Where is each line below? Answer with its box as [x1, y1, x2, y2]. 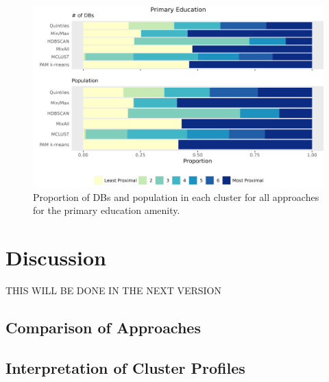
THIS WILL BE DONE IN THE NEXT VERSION [5, 283, 221, 297]
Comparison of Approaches [5, 316, 201, 337]
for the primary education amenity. [33, 203, 180, 217]
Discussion [5, 243, 106, 271]
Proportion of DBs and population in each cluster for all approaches [33, 189, 319, 204]
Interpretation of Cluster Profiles [5, 357, 245, 378]
